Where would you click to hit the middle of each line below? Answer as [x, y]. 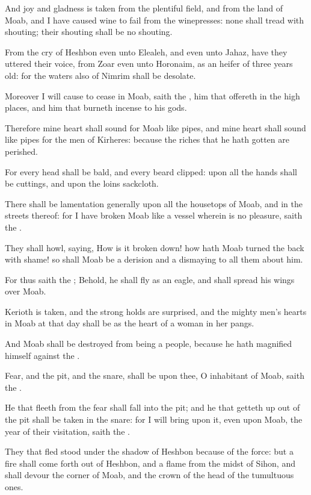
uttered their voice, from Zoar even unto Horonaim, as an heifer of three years [149, 64]
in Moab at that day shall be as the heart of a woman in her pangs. [130, 323]
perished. [21, 151]
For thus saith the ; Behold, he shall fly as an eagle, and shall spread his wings [150, 279]
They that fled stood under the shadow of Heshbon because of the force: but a [149, 451]
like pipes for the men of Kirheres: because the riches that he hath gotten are [147, 139]
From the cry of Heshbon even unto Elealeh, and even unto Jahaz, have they [146, 51]
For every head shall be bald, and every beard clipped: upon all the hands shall [151, 171]
